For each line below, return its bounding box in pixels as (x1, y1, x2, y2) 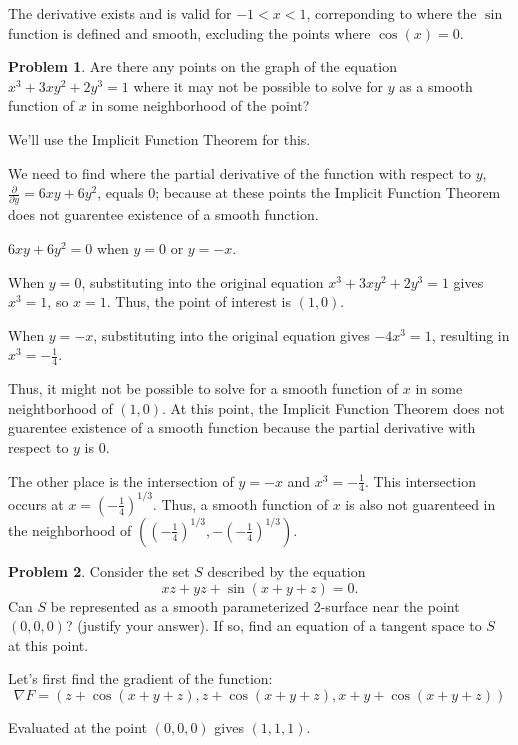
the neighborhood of (8, 519, 132, 540)
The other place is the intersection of (8, 470, 234, 491)
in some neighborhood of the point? (91, 95, 310, 116)
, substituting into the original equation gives (93, 324, 370, 345)
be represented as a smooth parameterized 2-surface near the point (50, 595, 460, 616)
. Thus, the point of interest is (106, 291, 291, 312)
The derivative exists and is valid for (8, 3, 232, 23)
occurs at (8, 493, 64, 514)
